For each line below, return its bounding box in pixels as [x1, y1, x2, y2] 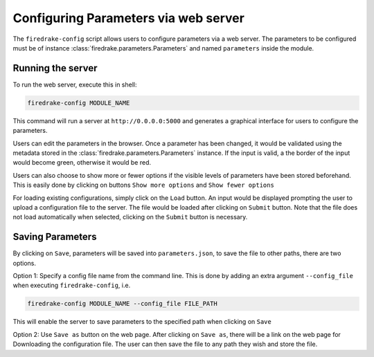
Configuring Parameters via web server [12, 10, 245, 26]
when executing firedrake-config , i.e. [12, 281, 131, 290]
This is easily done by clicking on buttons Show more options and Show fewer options [12, 181, 275, 190]
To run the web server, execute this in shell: [12, 80, 138, 89]
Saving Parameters [12, 231, 97, 243]
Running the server [12, 62, 98, 74]
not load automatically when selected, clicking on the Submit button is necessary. [12, 213, 248, 221]
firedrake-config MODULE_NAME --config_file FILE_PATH [27, 300, 217, 308]
